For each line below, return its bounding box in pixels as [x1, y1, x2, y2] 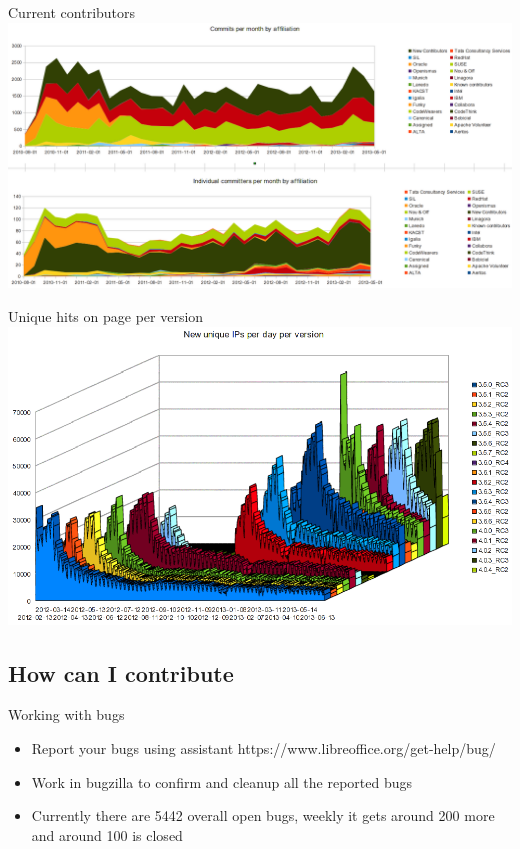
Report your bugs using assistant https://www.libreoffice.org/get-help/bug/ [31, 737, 496, 758]
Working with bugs [8, 704, 125, 725]
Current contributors [8, 2, 136, 22]
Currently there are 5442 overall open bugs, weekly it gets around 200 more [31, 805, 495, 826]
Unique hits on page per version [8, 305, 204, 326]
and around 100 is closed [31, 824, 183, 845]
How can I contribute [8, 657, 234, 688]
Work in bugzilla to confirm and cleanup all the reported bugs [31, 771, 413, 792]
